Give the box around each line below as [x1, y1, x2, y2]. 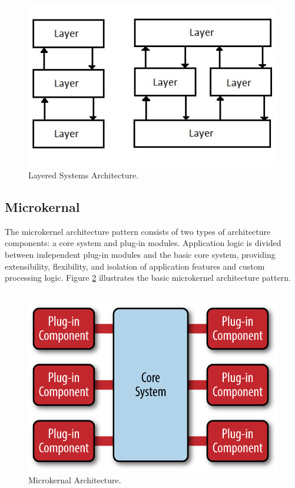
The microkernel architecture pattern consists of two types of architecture [5, 225, 271, 237]
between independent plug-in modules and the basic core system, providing [5, 248, 276, 260]
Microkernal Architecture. [28, 473, 121, 486]
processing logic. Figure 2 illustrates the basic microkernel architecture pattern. [5, 271, 291, 284]
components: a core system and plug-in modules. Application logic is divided [5, 237, 281, 249]
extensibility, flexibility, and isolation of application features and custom [5, 260, 265, 272]
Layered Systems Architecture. [28, 168, 139, 181]
